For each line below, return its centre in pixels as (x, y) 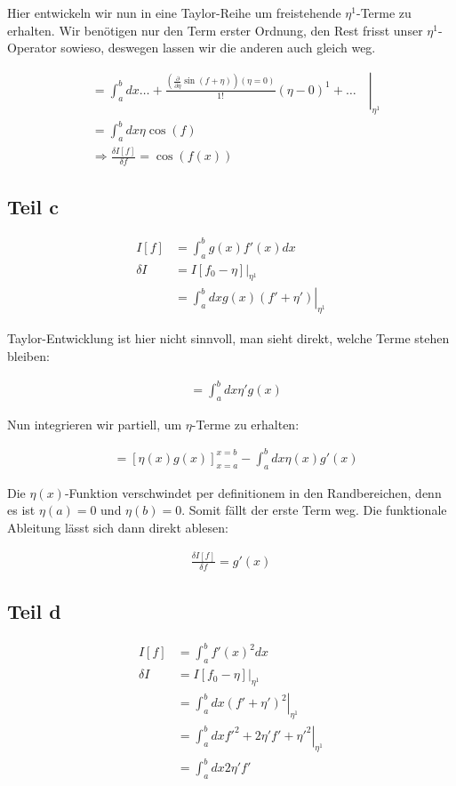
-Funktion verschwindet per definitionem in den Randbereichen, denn (253, 492)
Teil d (34, 611)
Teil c (33, 206)
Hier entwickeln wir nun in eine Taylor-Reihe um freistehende (174, 12)
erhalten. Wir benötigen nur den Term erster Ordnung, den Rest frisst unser (215, 30)
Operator (32, 48)
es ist (21, 510)
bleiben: (28, 355)
